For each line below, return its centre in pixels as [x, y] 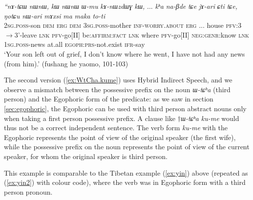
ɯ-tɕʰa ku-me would [210, 118]
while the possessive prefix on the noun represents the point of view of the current [127, 147]
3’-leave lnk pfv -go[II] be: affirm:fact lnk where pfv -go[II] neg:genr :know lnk [132, 34]
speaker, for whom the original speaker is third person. [86, 156]
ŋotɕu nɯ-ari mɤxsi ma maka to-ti [55, 15]
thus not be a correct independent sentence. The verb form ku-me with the [116, 128]
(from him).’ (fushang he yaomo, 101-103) [66, 63]
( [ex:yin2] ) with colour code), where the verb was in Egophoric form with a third [125, 182]
